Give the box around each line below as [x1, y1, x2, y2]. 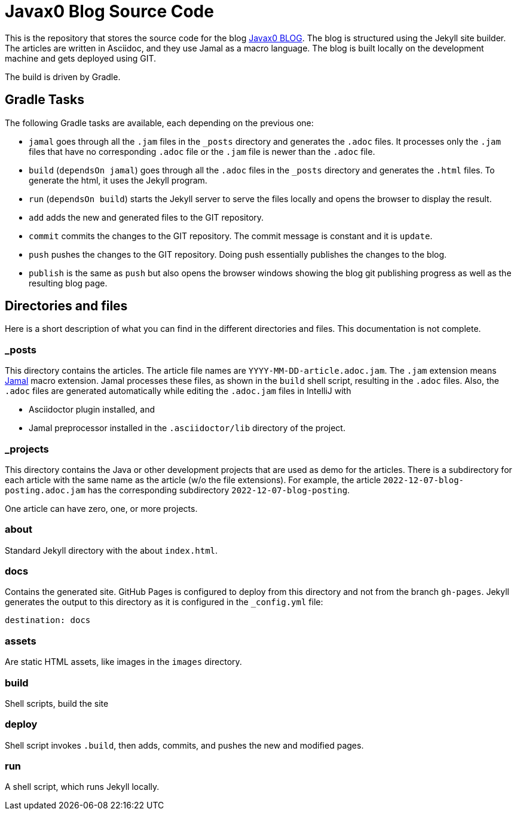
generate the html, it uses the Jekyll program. [29, 175, 207, 185]
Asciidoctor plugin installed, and [29, 404, 155, 415]
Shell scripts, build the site [5, 698, 109, 709]
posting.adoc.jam [5, 485, 85, 495]
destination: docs [5, 615, 91, 625]
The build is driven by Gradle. [5, 71, 121, 82]
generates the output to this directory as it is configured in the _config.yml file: [5, 597, 323, 608]
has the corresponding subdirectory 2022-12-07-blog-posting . [87, 484, 350, 495]
